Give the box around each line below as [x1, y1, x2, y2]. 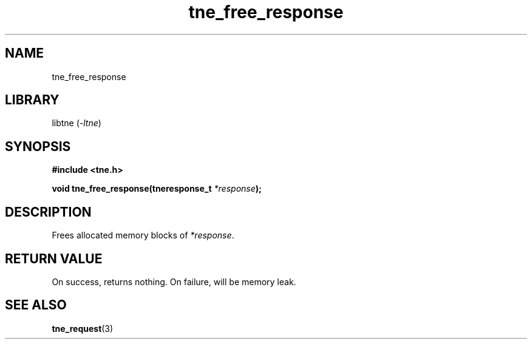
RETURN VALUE [5, 251, 103, 266]
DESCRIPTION [5, 204, 92, 220]
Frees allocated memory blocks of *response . [52, 230, 234, 241]
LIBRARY [5, 92, 60, 108]
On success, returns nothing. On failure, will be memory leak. [52, 276, 296, 287]
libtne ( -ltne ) [52, 118, 101, 129]
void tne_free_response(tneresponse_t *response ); [52, 183, 262, 194]
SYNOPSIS [5, 138, 71, 154]
